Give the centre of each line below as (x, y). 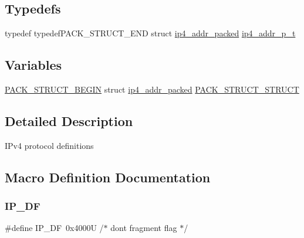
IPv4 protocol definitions (49, 145)
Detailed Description (69, 120)
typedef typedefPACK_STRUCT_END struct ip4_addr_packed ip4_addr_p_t (150, 33)
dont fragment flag (144, 228)
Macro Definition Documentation (108, 177)
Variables (33, 65)
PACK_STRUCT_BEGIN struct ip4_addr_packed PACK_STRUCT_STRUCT (152, 89)
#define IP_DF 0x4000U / (54, 228)
